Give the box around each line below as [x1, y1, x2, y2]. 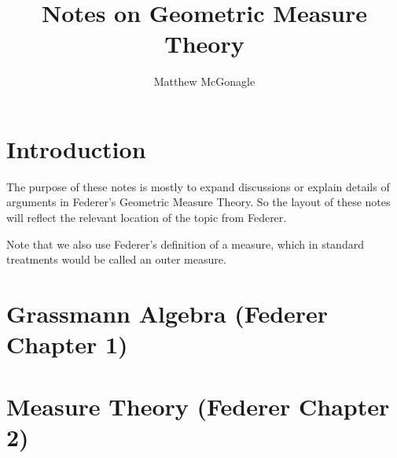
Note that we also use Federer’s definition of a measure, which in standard [6, 235, 364, 252]
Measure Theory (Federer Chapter [6, 390, 390, 422]
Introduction [6, 132, 146, 164]
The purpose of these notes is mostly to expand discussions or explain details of [6, 178, 390, 194]
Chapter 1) [6, 328, 128, 360]
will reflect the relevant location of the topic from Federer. [6, 209, 287, 226]
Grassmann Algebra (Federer [6, 297, 329, 329]
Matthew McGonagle [153, 73, 255, 90]
